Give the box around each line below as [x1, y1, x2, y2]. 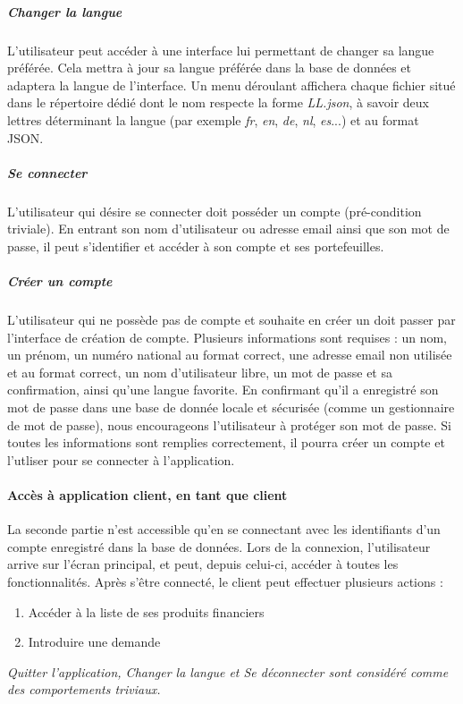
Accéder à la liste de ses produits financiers [28, 602, 265, 621]
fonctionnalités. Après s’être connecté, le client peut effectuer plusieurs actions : [7, 572, 443, 590]
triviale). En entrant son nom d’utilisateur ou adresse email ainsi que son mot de [7, 219, 450, 238]
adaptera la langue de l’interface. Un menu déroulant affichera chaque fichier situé [7, 75, 456, 94]
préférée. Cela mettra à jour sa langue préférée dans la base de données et [7, 58, 411, 77]
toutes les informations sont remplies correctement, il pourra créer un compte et [7, 433, 445, 452]
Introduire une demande [28, 632, 161, 651]
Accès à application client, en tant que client [7, 485, 288, 504]
